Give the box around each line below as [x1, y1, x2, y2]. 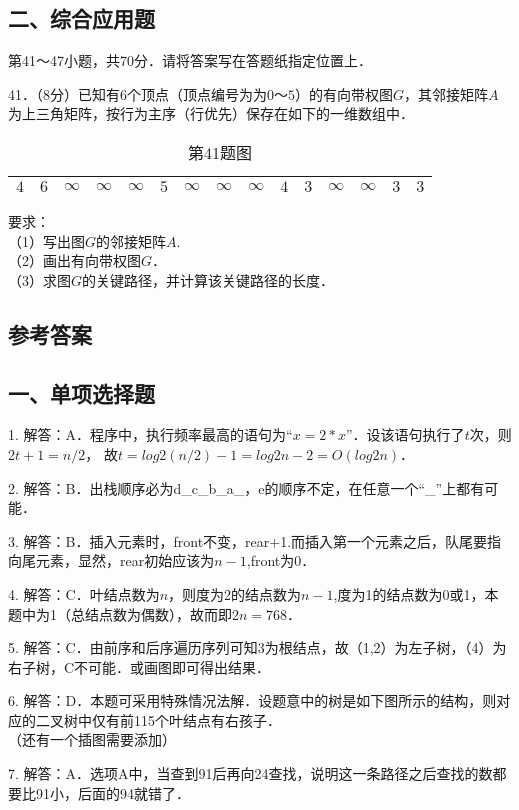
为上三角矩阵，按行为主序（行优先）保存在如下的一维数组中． [8, 103, 414, 124]
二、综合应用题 [8, 3, 155, 34]
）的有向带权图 [295, 83, 393, 104]
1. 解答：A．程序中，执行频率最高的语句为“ [8, 424, 293, 445]
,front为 [246, 550, 295, 571]
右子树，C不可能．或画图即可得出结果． [8, 656, 271, 677]
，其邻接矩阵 [404, 83, 489, 104]
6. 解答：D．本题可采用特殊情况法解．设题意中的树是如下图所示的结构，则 [8, 690, 497, 711]
